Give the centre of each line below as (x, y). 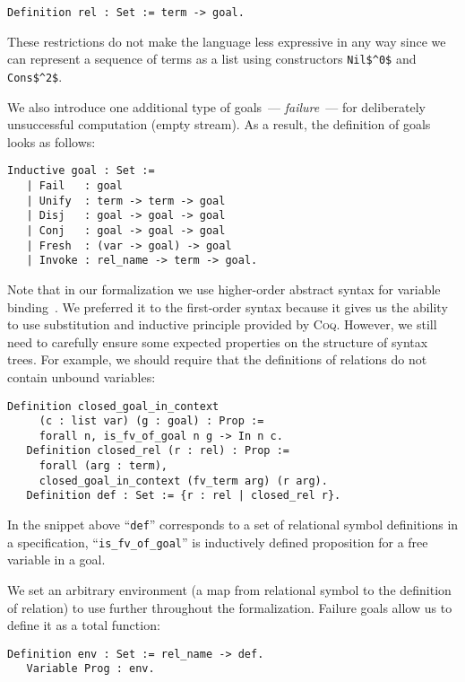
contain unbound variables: (82, 376)
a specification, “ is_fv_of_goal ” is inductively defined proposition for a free (218, 542)
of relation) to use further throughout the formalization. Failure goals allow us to (230, 607)
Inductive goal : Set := (81, 171)
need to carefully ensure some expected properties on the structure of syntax (218, 341)
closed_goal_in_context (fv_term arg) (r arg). (183, 481)
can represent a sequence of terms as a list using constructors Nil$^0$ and (212, 59)
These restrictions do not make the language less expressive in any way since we (227, 41)
